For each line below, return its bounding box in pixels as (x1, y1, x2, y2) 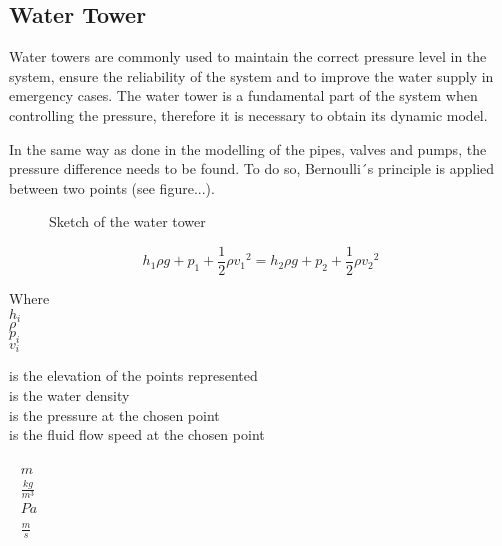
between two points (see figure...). (9, 177, 215, 198)
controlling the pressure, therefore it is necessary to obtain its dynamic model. (9, 104, 488, 125)
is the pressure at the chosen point (9, 404, 220, 425)
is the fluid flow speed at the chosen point (9, 424, 265, 445)
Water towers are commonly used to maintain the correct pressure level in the (9, 46, 487, 67)
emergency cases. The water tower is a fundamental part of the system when (9, 85, 478, 106)
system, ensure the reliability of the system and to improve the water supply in (9, 65, 494, 86)
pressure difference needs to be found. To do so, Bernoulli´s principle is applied (9, 158, 495, 179)
